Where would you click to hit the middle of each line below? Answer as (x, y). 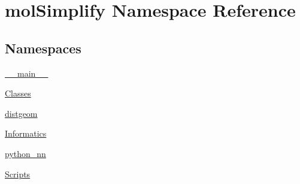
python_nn (25, 153)
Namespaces (43, 48)
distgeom (21, 113)
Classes (18, 93)
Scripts (18, 174)
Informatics (26, 133)
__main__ (27, 73)
